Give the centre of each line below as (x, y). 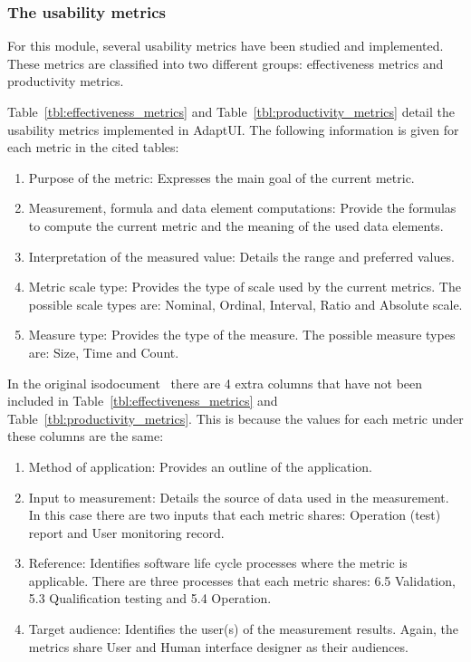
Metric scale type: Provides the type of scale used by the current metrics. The (245, 287)
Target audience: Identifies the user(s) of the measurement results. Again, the (244, 629)
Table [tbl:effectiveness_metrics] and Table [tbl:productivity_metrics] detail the (231, 111)
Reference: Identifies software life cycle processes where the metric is (218, 563)
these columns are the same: (86, 436)
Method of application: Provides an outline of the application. (200, 466)
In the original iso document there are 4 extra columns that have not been (215, 383)
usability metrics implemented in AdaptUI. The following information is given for (233, 129)
